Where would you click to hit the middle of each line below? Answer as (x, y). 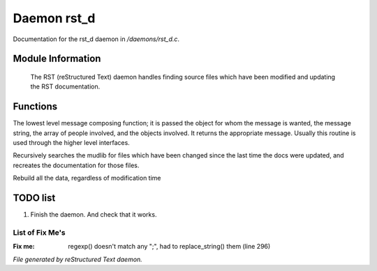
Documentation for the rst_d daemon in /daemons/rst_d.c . (96, 39)
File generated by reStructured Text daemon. (77, 259)
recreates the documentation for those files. (76, 165)
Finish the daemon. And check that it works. (94, 215)
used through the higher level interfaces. (72, 143)
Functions (35, 107)
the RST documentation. (65, 86)
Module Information (57, 59)
